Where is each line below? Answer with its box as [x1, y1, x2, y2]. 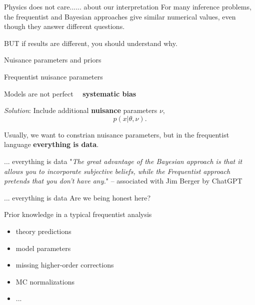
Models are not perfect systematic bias [4, 88, 136, 98]
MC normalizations [15, 276, 74, 286]
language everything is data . [4, 139, 99, 149]
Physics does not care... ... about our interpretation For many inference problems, [4, 1, 251, 11]
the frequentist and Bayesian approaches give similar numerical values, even [4, 11, 236, 21]
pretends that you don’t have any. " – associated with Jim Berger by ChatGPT [4, 175, 242, 186]
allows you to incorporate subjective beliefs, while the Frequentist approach [4, 165, 230, 176]
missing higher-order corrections [15, 259, 114, 270]
